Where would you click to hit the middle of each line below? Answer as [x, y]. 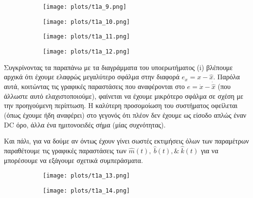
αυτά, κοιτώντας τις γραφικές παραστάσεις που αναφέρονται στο [94, 86]
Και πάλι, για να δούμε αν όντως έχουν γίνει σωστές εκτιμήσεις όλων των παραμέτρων [126, 141]
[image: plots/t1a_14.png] [86, 190]
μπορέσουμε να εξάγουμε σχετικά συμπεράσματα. [73, 160]
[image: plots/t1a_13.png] [86, 176]
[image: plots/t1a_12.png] [86, 51]
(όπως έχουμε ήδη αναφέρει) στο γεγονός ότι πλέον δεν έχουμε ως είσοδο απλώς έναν [125, 115]
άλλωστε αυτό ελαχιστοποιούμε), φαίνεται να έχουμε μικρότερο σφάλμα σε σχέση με [124, 96]
